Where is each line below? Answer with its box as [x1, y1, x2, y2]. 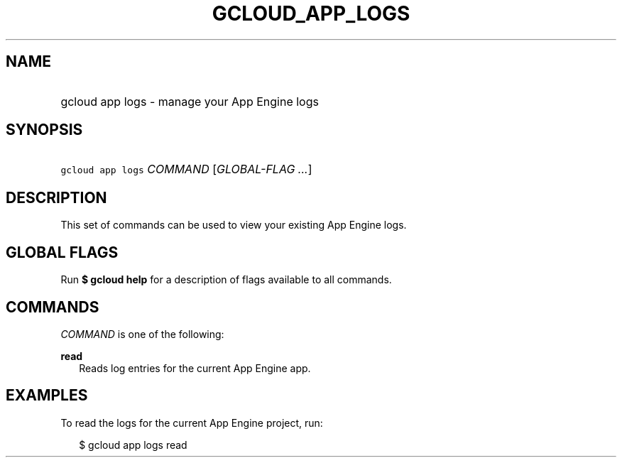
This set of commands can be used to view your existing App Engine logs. [60, 219, 407, 231]
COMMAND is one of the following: [60, 327, 224, 340]
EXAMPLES [6, 386, 88, 405]
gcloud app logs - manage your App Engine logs [60, 94, 319, 109]
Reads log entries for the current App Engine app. [79, 361, 311, 374]
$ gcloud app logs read [79, 438, 187, 451]
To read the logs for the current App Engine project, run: [60, 416, 323, 429]
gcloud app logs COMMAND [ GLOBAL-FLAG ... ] [60, 162, 312, 177]
